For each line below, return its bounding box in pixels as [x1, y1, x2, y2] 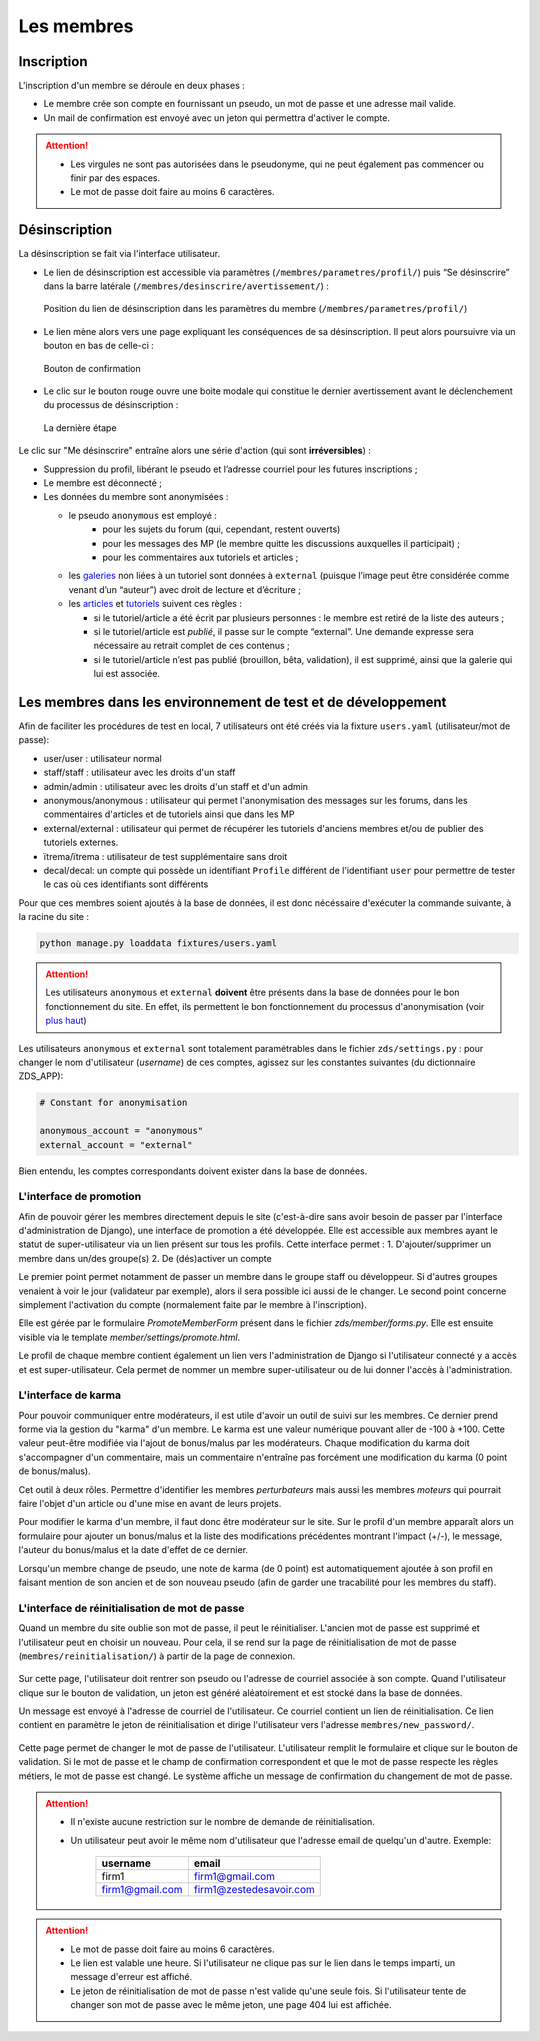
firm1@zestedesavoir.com [193, 1883, 315, 1897]
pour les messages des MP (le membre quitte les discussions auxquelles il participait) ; [102, 537, 460, 549]
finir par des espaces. [70, 172, 160, 184]
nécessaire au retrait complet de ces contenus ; [93, 640, 290, 652]
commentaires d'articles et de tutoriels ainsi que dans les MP [43, 808, 295, 820]
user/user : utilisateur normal [43, 752, 162, 764]
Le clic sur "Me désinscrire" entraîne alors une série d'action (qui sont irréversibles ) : [18, 445, 372, 457]
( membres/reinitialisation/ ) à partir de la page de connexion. [18, 1650, 296, 1662]
